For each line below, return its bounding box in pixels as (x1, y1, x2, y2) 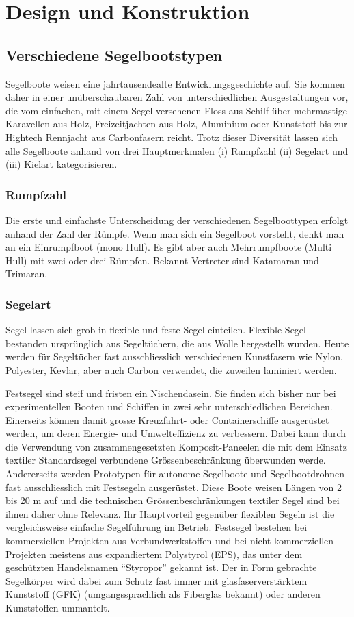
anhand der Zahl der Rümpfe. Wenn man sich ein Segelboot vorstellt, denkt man (5, 226, 344, 240)
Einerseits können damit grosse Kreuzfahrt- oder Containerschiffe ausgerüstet (5, 412, 329, 427)
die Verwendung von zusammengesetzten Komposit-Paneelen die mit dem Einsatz (5, 439, 348, 453)
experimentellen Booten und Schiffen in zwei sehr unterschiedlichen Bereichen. (5, 399, 333, 414)
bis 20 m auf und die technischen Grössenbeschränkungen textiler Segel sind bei (5, 493, 340, 507)
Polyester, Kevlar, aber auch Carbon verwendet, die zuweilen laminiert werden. (5, 362, 337, 377)
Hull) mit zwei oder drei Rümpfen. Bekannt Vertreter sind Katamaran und (5, 253, 319, 267)
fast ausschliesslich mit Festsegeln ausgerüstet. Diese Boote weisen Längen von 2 (5, 479, 342, 494)
